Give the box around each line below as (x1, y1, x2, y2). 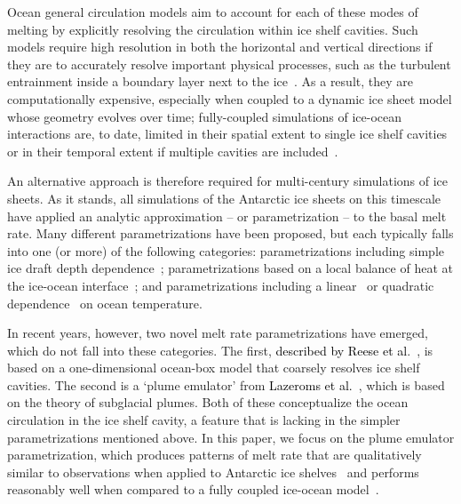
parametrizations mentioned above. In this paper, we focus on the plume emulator (7, 428, 455, 446)
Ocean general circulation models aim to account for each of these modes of (7, 3, 418, 20)
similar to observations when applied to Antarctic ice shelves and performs (7, 462, 419, 481)
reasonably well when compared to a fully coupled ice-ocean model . (7, 480, 379, 499)
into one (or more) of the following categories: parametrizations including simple (7, 241, 444, 260)
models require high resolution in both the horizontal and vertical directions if (7, 37, 433, 56)
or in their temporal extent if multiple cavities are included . (7, 141, 338, 160)
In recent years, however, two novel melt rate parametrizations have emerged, (7, 324, 429, 342)
